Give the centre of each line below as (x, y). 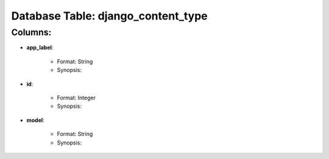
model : (36, 120)
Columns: (31, 32)
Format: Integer (76, 97)
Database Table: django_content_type (110, 16)
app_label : (40, 48)
